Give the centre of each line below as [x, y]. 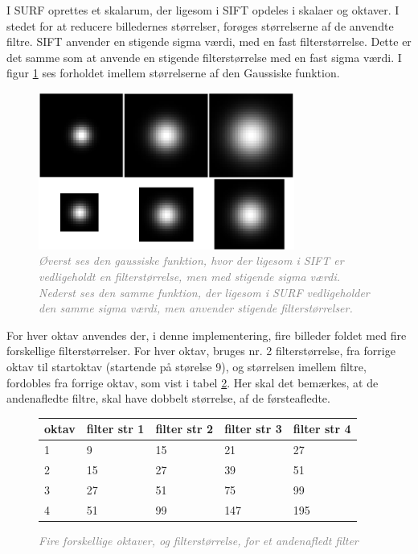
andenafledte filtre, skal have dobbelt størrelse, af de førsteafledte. [168, 398]
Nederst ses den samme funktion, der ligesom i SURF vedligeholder [204, 292]
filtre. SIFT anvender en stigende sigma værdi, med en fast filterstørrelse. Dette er [209, 41]
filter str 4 [322, 429]
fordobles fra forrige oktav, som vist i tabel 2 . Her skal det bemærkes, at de [193, 382]
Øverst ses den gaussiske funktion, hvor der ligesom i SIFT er [191, 260]
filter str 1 [115, 429]
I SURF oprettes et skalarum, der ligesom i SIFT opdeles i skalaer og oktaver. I [203, 10]
